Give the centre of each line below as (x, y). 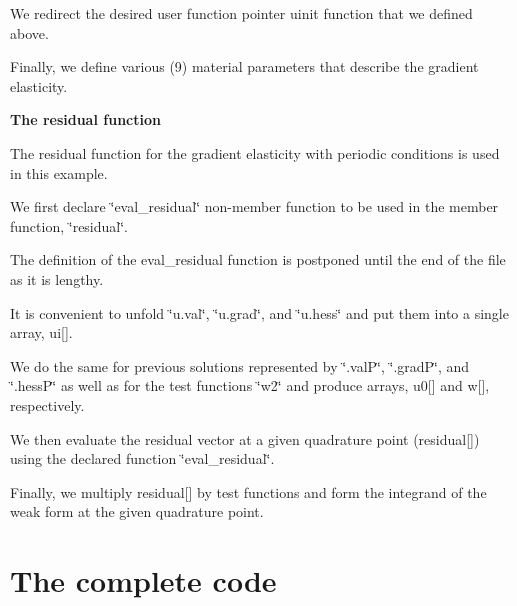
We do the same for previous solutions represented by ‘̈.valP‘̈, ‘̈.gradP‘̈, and (240, 365)
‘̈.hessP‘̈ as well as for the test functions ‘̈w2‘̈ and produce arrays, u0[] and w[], (250, 385)
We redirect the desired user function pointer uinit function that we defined (241, 13)
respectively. (47, 404)
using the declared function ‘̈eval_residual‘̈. (142, 458)
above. (29, 32)
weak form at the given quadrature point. (137, 511)
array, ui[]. (41, 332)
